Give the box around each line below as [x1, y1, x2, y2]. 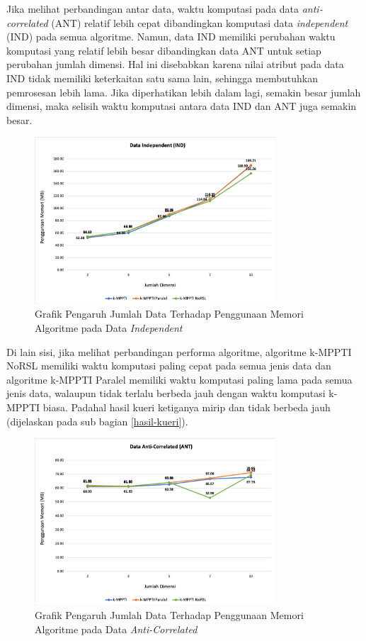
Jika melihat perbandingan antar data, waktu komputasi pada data [6, 1, 299, 16]
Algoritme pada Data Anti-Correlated [35, 621, 198, 636]
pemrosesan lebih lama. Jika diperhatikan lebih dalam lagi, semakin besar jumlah [6, 84, 361, 99]
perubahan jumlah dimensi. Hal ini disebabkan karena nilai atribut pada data [6, 57, 344, 72]
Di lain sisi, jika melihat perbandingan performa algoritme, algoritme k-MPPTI [6, 344, 352, 359]
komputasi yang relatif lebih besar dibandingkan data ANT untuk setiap [6, 43, 321, 57]
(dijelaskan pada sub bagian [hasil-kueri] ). [6, 413, 188, 428]
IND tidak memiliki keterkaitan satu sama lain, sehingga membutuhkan [6, 70, 318, 85]
